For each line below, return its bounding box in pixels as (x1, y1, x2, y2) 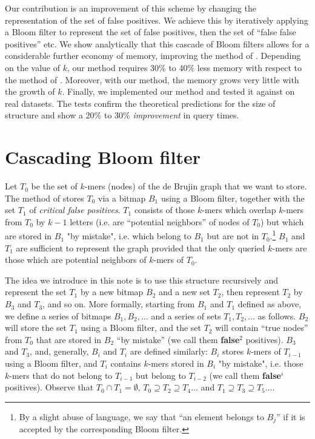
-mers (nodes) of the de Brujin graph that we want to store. (84, 180, 307, 192)
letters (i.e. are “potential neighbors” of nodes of (70, 215, 250, 228)
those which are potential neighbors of (5, 253, 147, 266)
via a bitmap (98, 191, 146, 204)
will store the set (5, 321, 67, 334)
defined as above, (237, 298, 302, 310)
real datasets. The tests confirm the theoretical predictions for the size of (5, 97, 276, 109)
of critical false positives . (29, 203, 121, 216)
